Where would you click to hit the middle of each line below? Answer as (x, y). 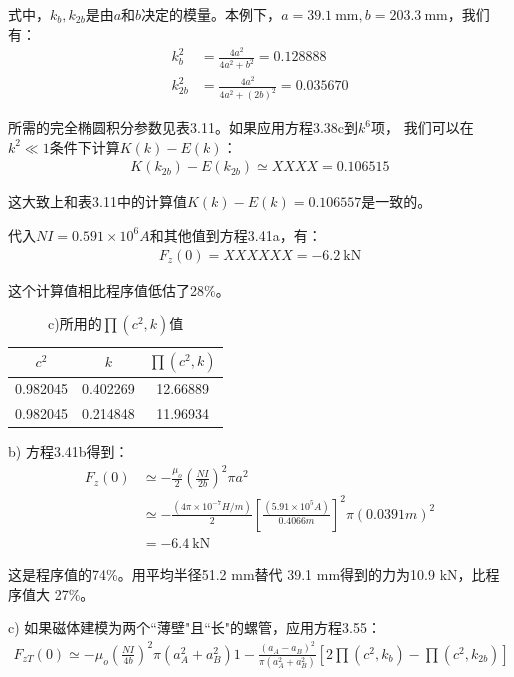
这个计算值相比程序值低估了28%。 (119, 289)
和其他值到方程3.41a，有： (235, 234)
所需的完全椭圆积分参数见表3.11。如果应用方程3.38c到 (183, 127)
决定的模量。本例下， (211, 14)
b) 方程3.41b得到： (68, 451)
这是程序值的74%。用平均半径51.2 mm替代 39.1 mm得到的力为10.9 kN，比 (247, 574)
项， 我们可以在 (422, 127)
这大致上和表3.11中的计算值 (97, 201)
